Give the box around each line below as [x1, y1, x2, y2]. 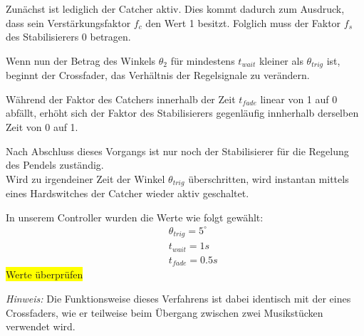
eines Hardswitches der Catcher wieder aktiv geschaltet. [6, 186, 249, 201]
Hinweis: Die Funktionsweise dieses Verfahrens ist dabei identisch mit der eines [6, 290, 351, 305]
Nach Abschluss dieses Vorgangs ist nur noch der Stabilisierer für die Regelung [6, 143, 349, 158]
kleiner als [259, 53, 303, 68]
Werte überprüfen [6, 267, 83, 282]
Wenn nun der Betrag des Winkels [6, 53, 156, 68]
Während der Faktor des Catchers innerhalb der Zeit [6, 91, 236, 106]
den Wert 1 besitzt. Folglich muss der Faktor [145, 15, 341, 30]
